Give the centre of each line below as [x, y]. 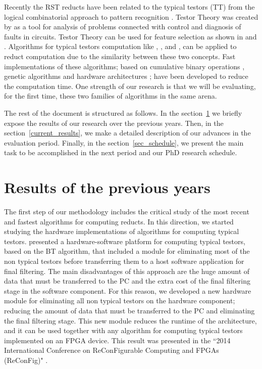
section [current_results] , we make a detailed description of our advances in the [127, 133]
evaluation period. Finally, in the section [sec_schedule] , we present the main [124, 142]
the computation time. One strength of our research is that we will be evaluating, [130, 86]
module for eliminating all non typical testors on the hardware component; [120, 301]
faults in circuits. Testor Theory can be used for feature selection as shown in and [130, 36]
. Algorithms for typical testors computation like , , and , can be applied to [120, 46]
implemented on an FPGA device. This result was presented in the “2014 [117, 340]
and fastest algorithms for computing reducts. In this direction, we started [119, 221]
